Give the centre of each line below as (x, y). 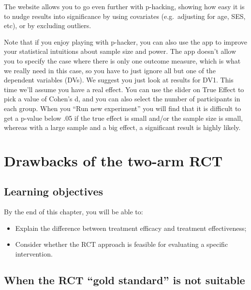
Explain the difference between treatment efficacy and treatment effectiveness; (131, 228)
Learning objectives (54, 191)
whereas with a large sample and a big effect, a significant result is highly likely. (122, 127)
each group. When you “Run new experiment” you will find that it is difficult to (123, 108)
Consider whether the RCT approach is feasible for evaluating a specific (122, 244)
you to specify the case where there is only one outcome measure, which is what (122, 60)
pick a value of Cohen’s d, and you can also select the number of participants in (122, 99)
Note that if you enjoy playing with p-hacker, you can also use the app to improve (126, 41)
